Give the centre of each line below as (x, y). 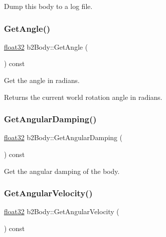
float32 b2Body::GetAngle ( (46, 46)
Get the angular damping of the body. (62, 171)
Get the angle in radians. (42, 80)
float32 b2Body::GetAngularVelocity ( (62, 211)
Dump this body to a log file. (48, 6)
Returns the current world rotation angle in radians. (83, 97)
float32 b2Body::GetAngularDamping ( (63, 137)
